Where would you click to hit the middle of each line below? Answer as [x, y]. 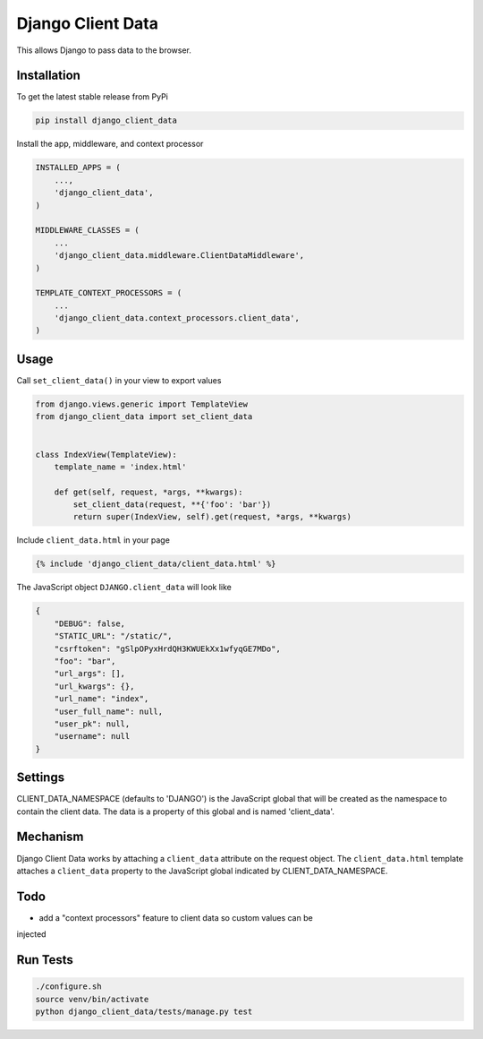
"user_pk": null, [92, 724]
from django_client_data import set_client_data [144, 417]
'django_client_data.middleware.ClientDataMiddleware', [179, 256]
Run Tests [45, 960]
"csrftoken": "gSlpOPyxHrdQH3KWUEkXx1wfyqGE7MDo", [167, 648]
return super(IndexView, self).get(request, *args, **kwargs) [212, 517]
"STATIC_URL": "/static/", [114, 636]
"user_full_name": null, [109, 711]
